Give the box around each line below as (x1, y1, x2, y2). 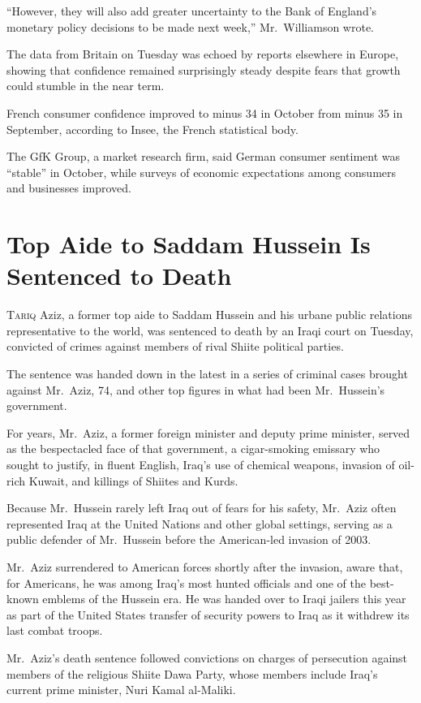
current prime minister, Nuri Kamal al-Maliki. (6, 681, 236, 698)
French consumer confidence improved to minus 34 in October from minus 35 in (6, 104, 403, 121)
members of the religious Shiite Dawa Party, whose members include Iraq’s (6, 665, 378, 682)
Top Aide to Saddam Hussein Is (6, 227, 371, 261)
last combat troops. (6, 622, 103, 639)
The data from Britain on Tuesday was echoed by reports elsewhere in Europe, (6, 45, 399, 63)
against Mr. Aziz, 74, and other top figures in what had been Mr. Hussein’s (6, 381, 385, 398)
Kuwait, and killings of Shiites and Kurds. (28, 472, 238, 489)
